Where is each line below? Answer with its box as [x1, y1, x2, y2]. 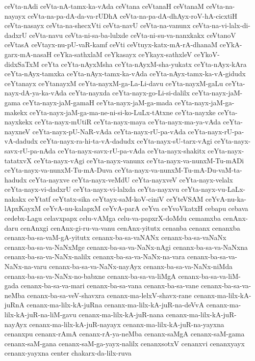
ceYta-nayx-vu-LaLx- [181, 184, 246, 194]
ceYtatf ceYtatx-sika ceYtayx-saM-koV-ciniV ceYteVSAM [28, 193, 204, 204]
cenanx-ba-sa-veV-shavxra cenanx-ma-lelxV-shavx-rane [27, 290, 192, 300]
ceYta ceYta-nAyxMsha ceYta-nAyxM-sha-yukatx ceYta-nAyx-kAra [41, 59, 247, 69]
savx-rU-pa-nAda [4, 145, 56, 155]
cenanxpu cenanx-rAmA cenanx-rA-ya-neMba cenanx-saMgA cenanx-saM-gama [4, 329, 245, 339]
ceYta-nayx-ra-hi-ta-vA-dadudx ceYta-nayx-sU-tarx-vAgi [40, 136, 212, 146]
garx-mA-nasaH [4, 49, 52, 59]
